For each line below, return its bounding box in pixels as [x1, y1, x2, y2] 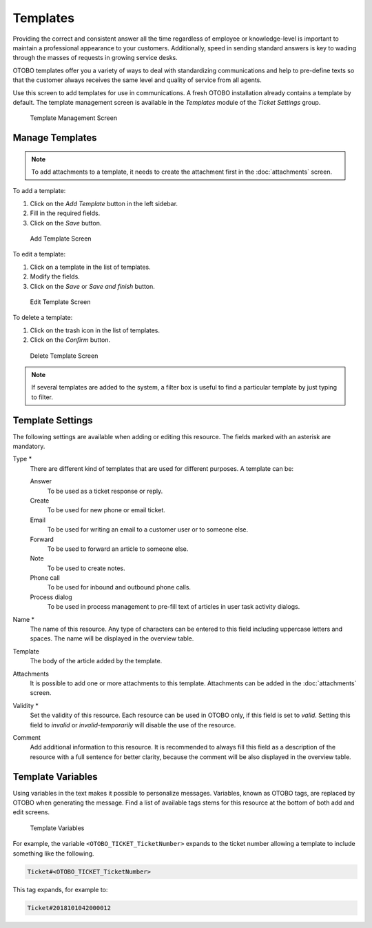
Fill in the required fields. [30, 209, 101, 217]
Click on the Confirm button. [30, 336, 110, 344]
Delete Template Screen [30, 352, 99, 360]
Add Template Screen [30, 234, 92, 243]
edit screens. [12, 808, 50, 816]
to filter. [31, 393, 53, 401]
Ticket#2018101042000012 [27, 904, 112, 911]
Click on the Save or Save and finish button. [30, 282, 155, 290]
